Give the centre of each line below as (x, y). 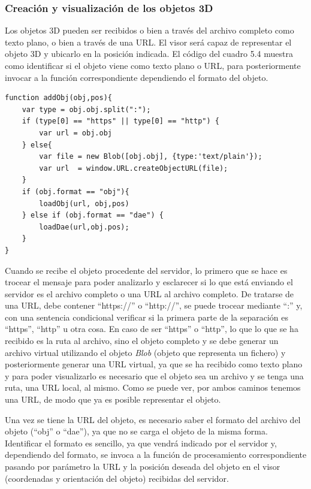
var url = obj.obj (76, 133)
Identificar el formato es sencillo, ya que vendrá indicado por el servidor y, (141, 443)
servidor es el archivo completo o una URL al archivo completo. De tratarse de (150, 293)
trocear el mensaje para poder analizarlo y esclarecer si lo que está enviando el (149, 282)
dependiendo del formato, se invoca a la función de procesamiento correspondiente (156, 455)
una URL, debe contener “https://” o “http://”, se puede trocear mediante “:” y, (154, 305)
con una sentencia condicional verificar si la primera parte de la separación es (147, 317)
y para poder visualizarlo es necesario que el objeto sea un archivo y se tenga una (154, 375)
